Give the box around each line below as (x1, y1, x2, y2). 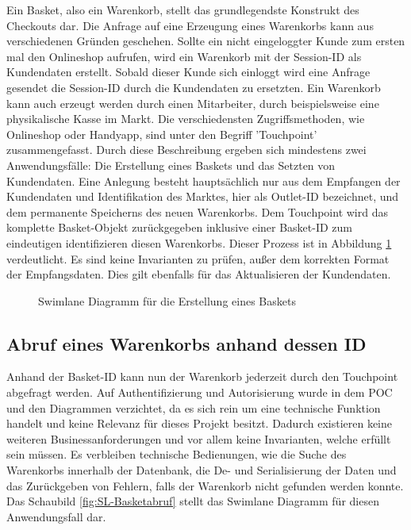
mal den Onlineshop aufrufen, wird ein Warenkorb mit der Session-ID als (6, 48, 362, 64)
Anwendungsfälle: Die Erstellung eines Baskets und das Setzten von (6, 156, 336, 173)
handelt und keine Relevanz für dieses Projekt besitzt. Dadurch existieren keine (6, 415, 392, 432)
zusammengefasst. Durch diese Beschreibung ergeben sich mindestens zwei (6, 141, 367, 158)
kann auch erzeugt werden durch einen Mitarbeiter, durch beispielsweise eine (6, 94, 379, 111)
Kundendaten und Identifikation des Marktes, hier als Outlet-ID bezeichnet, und (6, 188, 399, 205)
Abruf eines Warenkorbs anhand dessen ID (6, 331, 367, 355)
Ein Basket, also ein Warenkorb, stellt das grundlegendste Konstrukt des (6, 2, 359, 17)
